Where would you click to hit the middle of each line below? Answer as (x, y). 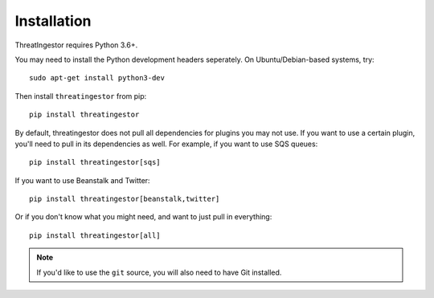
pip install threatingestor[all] (95, 235)
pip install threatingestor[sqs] (95, 162)
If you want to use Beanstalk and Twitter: (82, 180)
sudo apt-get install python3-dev (97, 78)
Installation (53, 21)
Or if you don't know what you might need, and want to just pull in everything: (143, 217)
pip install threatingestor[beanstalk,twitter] (125, 199)
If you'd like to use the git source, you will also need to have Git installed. (159, 272)
